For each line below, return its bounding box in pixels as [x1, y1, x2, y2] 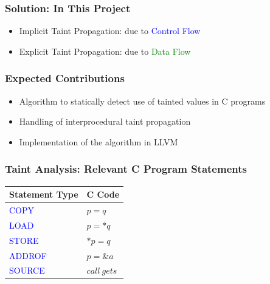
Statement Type [9, 188, 78, 201]
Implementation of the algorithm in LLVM [19, 135, 178, 148]
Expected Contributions [5, 71, 125, 86]
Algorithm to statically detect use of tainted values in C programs [19, 94, 266, 107]
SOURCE [9, 264, 45, 277]
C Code [86, 188, 120, 201]
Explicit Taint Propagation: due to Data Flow [19, 44, 191, 57]
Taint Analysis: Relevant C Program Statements [5, 161, 247, 176]
